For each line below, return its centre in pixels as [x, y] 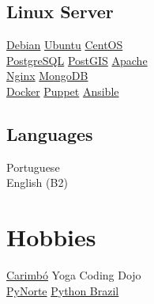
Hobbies [51, 237]
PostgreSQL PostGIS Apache [77, 60]
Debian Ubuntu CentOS [65, 45]
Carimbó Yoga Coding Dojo [74, 275]
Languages [50, 133]
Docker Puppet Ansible [63, 91]
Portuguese [33, 167]
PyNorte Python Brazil [63, 290]
